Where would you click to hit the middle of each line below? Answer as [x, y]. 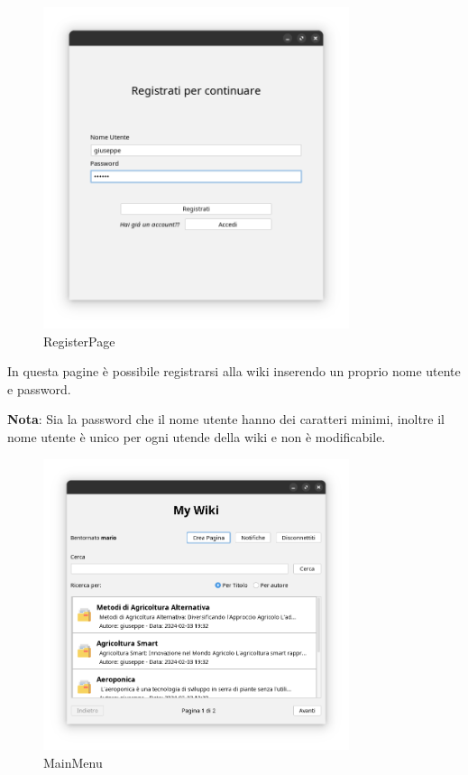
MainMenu [73, 762]
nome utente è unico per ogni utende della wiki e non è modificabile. [197, 437]
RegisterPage [79, 341]
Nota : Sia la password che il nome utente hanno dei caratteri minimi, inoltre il [226, 419]
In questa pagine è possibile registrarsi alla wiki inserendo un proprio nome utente [234, 371]
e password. [39, 388]
